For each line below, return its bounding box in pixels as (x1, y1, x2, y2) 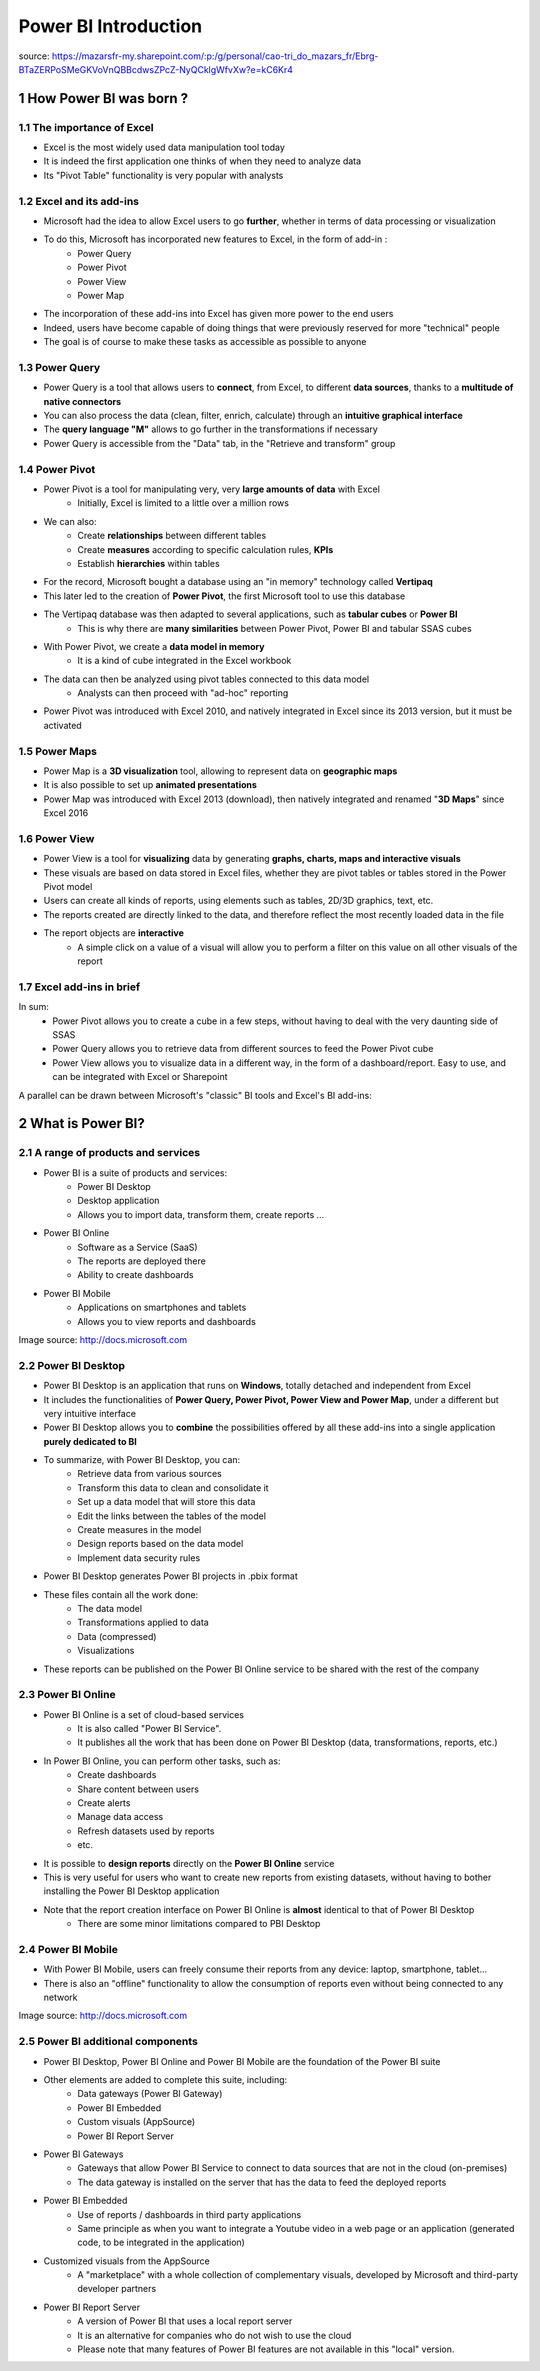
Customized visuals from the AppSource (43, 2255, 210, 2267)
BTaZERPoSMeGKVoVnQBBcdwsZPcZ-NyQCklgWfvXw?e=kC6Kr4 (18, 63, 294, 75)
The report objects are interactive (43, 927, 185, 939)
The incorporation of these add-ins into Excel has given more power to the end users (43, 308, 394, 320)
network (43, 1991, 78, 2004)
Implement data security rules (77, 1551, 201, 1564)
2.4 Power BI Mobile (18, 1942, 119, 1956)
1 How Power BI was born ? (18, 90, 189, 107)
